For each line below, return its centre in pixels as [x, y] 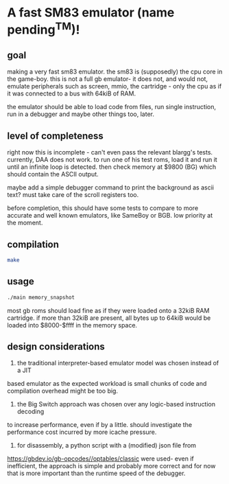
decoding [31, 412]
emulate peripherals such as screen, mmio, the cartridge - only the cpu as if [114, 87]
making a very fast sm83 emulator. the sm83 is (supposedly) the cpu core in [115, 72]
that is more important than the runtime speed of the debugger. [96, 473]
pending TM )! [44, 28]
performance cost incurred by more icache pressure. [82, 432]
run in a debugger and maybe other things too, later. [81, 114]
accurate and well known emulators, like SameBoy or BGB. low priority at [110, 216]
